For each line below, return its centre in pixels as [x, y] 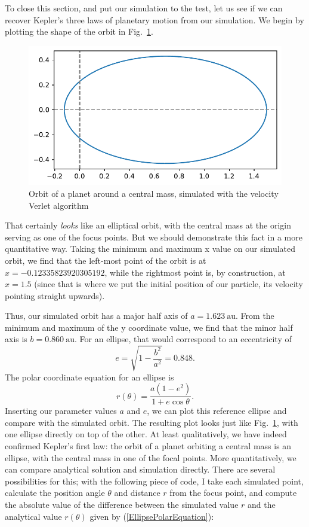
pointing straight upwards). [55, 295]
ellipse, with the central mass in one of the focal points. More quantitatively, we [151, 457]
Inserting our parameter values [61, 411]
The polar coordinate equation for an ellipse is [89, 377]
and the [262, 504]
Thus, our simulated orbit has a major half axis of [96, 316]
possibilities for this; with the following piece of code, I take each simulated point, [154, 481]
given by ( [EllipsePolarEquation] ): [152, 516]
